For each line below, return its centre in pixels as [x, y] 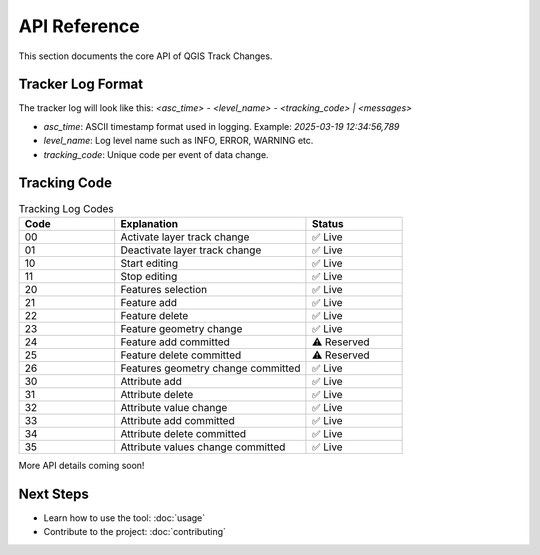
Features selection [164, 289]
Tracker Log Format [81, 84]
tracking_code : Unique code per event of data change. [156, 154]
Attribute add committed [177, 420]
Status [327, 223]
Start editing [149, 263]
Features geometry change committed [210, 368]
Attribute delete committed [183, 433]
